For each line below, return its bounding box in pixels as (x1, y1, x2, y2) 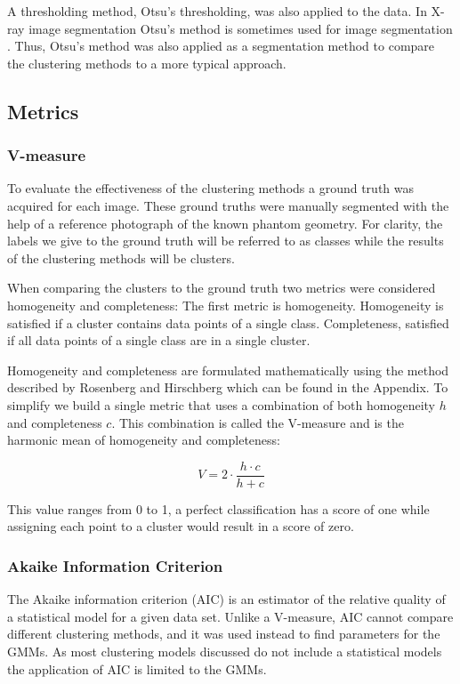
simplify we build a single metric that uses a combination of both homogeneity (7, 395, 436, 414)
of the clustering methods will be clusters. (7, 248, 235, 267)
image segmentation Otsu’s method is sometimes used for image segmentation (28, 19, 453, 37)
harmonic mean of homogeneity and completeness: (7, 431, 281, 449)
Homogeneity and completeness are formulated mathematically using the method (7, 360, 449, 379)
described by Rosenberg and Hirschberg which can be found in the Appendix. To (7, 378, 448, 397)
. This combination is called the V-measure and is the (111, 413, 404, 431)
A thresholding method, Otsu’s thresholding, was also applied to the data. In (7, 2, 427, 20)
